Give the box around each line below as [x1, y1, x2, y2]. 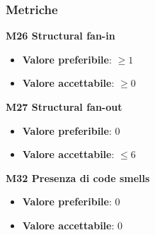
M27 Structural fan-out [6, 100, 122, 114]
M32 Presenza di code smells [6, 170, 150, 185]
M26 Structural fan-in [6, 28, 115, 43]
